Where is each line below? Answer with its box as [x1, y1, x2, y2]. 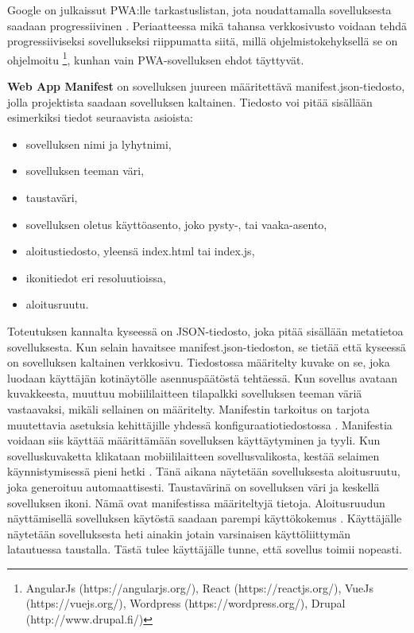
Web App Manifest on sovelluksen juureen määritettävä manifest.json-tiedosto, [7, 78, 405, 95]
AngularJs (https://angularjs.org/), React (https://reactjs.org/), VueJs [25, 579, 374, 596]
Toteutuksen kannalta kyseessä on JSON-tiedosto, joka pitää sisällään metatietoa [7, 322, 404, 339]
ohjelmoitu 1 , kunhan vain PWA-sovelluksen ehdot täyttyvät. [7, 49, 304, 68]
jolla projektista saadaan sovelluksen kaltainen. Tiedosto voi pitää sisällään [7, 93, 373, 110]
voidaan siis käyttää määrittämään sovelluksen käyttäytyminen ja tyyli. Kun [7, 432, 381, 449]
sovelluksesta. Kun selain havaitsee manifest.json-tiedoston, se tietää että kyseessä [7, 338, 406, 355]
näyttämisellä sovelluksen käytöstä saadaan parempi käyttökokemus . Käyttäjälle [7, 510, 402, 526]
